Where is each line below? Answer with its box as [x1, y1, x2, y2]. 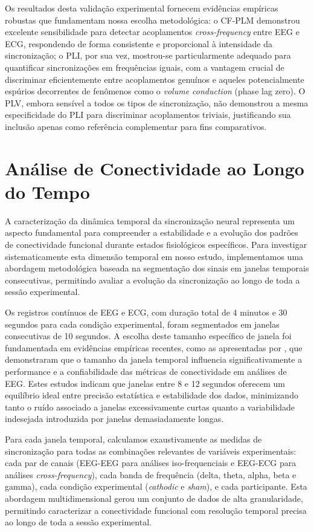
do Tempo [5, 179, 90, 204]
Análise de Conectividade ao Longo [5, 155, 304, 180]
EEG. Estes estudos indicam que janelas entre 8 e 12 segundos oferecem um [5, 377, 286, 389]
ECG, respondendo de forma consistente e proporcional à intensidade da [5, 37, 272, 50]
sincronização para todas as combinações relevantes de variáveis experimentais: [5, 444, 296, 457]
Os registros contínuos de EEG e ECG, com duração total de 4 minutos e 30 [5, 306, 287, 318]
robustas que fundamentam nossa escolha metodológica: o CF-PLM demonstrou [5, 13, 300, 26]
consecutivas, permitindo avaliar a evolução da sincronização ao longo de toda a [5, 273, 300, 286]
